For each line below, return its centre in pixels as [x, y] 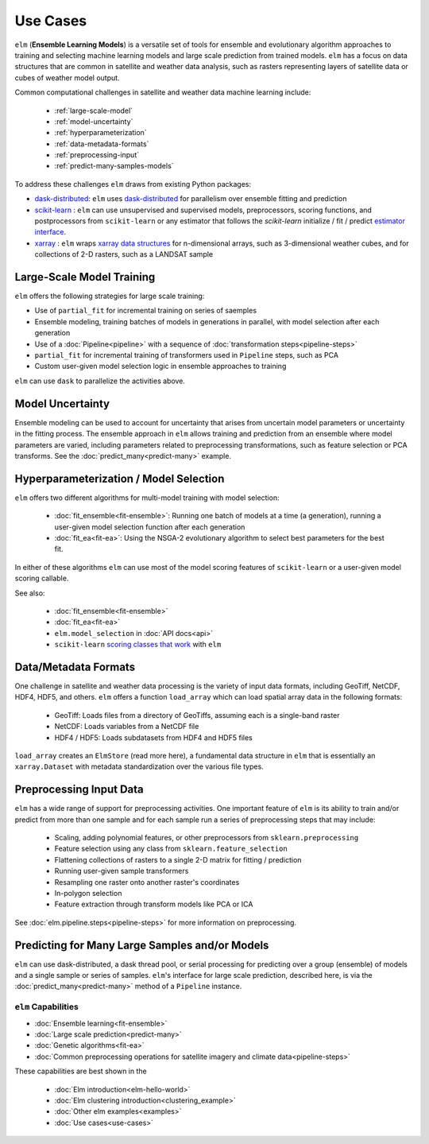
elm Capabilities [46, 1007]
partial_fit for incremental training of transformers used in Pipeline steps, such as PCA [187, 355]
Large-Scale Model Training [85, 277]
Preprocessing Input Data [79, 790]
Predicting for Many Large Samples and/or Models [142, 945]
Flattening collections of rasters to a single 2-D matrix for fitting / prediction [178, 859]
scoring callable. [42, 578]
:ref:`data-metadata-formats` [102, 144]
